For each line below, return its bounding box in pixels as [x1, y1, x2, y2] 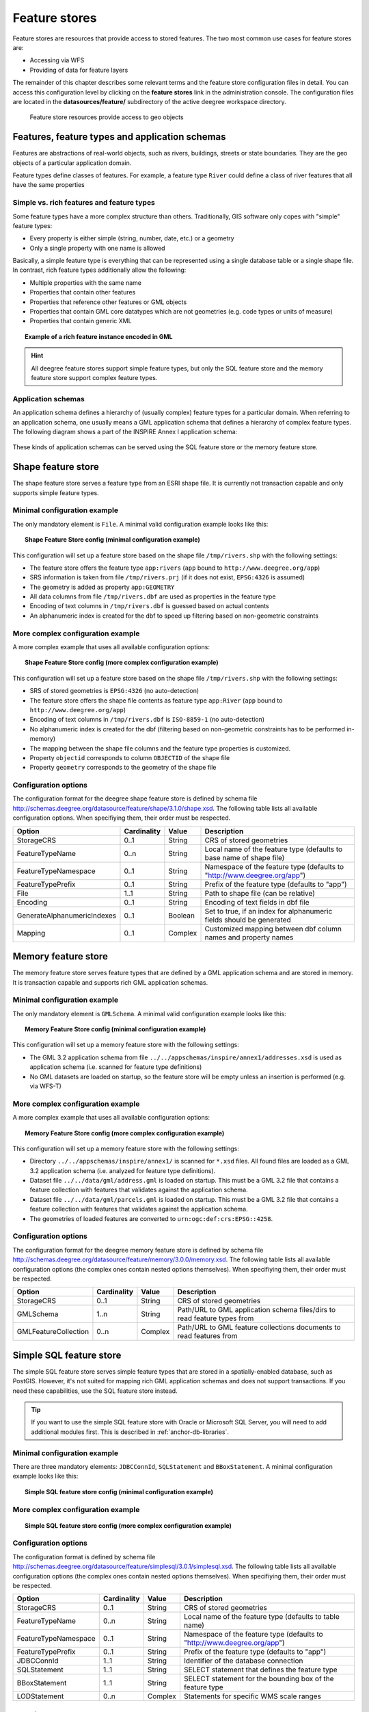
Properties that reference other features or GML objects [29, 298, 187, 306]
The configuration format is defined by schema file [12, 1552, 156, 1561]
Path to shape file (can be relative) [204, 888, 316, 898]
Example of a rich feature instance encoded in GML [25, 332, 174, 340]
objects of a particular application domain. [12, 158, 132, 167]
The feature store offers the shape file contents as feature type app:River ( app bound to [29, 696, 283, 705]
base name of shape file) [204, 853, 285, 862]
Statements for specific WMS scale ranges [183, 1691, 321, 1701]
